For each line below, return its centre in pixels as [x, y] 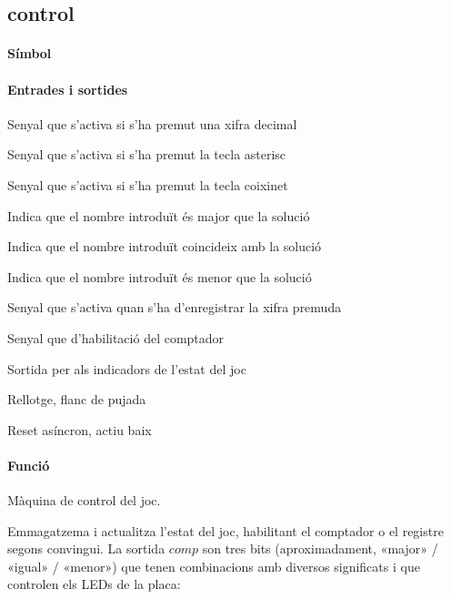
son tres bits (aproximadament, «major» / [320, 548]
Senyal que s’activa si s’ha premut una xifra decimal [152, 123]
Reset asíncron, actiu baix [80, 429]
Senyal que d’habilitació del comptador [116, 337]
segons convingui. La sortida [86, 548]
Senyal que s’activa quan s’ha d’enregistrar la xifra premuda [175, 307]
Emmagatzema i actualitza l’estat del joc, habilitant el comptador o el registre [225, 530]
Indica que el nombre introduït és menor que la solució [160, 276]
